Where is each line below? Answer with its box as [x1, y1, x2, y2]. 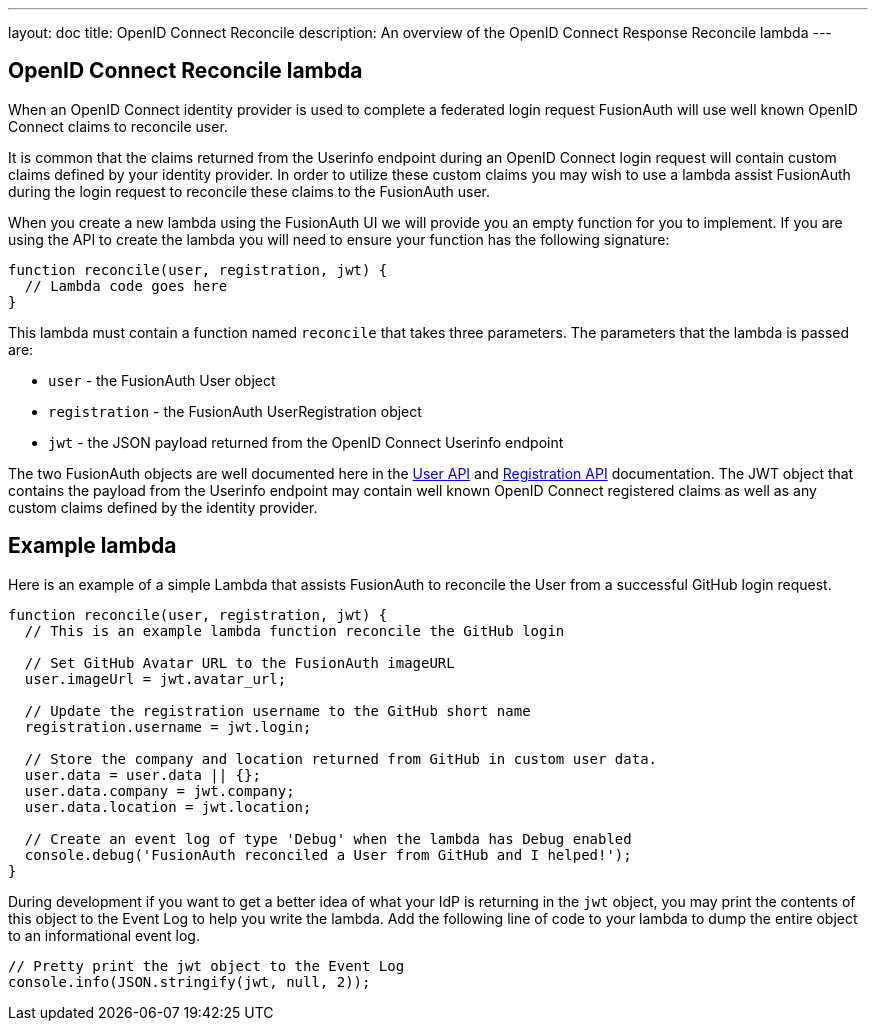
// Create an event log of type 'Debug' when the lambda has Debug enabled [24, 830, 632, 847]
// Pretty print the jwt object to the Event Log [8, 957, 405, 974]
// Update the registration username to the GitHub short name [24, 702, 531, 719]
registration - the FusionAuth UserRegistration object [48, 402, 422, 420]
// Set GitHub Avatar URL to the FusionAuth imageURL [24, 654, 455, 671]
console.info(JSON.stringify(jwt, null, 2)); [8, 973, 371, 990]
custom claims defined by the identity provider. [8, 498, 318, 516]
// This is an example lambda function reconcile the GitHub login [24, 622, 565, 639]
